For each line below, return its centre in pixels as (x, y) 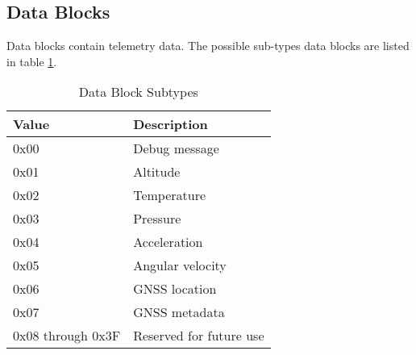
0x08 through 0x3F (67, 336)
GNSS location (175, 289)
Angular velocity (180, 265)
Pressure (157, 219)
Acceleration (168, 242)
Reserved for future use (199, 336)
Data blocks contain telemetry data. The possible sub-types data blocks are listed (208, 46)
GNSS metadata (179, 312)
